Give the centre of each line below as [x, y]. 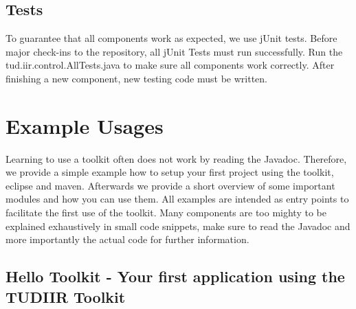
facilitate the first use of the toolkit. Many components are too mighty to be [166, 213]
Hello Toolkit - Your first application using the [175, 276]
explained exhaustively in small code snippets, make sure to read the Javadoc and [178, 226]
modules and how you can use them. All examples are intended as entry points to [177, 199]
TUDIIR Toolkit [66, 296]
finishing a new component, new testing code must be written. [136, 78]
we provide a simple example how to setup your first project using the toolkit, [170, 172]
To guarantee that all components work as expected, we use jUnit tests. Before [171, 38]
